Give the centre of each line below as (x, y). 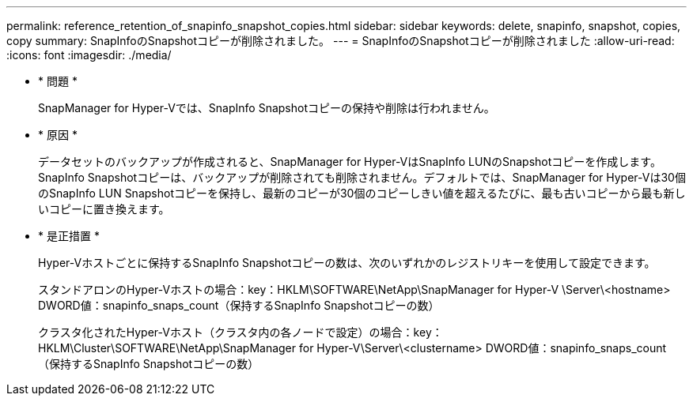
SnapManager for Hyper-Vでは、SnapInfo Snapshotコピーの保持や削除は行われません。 (267, 108)
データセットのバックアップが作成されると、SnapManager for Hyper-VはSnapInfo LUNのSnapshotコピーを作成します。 (350, 162)
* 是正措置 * (69, 236)
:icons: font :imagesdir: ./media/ (89, 55)
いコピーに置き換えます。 (104, 209)
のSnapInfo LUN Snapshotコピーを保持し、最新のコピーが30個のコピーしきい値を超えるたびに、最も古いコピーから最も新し (362, 193)
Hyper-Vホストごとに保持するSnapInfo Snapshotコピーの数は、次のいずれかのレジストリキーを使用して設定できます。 (347, 263)
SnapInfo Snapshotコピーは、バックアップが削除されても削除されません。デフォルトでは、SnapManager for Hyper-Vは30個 (362, 177)
